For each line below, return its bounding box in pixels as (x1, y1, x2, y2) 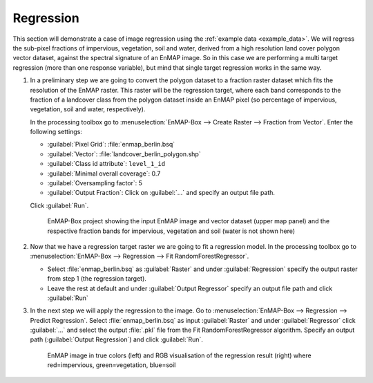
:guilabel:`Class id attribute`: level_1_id (47, 160, 166, 168)
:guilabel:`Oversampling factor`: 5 (47, 179, 143, 187)
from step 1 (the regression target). (47, 274, 146, 283)
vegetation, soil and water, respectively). (30, 105, 146, 113)
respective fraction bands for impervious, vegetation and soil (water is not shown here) (47, 227, 296, 235)
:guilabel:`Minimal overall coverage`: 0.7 (47, 169, 161, 178)
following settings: (30, 128, 83, 136)
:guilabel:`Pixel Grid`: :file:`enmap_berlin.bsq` (47, 140, 175, 149)
